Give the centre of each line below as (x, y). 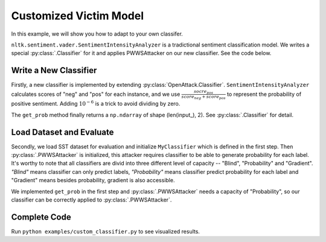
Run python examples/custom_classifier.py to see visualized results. (106, 231)
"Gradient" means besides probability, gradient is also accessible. (93, 180)
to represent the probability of (264, 94)
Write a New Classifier (54, 70)
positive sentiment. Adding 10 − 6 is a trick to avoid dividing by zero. (96, 103)
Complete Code (41, 217)
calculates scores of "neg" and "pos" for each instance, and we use (96, 94)
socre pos (204, 91)
